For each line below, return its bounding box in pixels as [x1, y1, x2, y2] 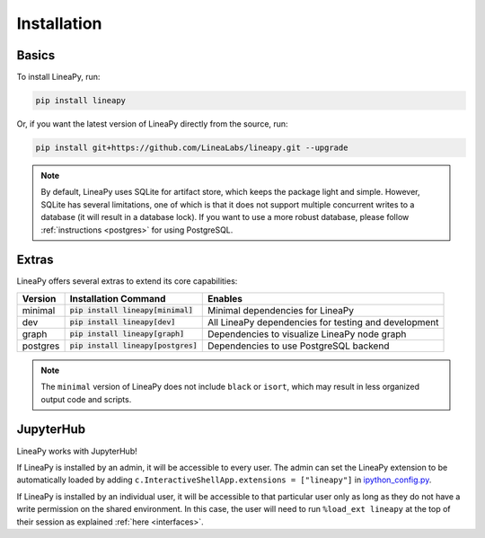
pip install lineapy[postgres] [69, 341, 198, 350]
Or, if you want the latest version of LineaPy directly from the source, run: [16, 119, 288, 129]
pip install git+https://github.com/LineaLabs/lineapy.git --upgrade [35, 143, 348, 153]
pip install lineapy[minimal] [69, 305, 193, 315]
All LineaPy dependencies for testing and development [207, 315, 439, 328]
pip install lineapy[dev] [69, 317, 176, 327]
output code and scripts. [40, 393, 132, 404]
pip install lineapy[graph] [69, 329, 184, 339]
